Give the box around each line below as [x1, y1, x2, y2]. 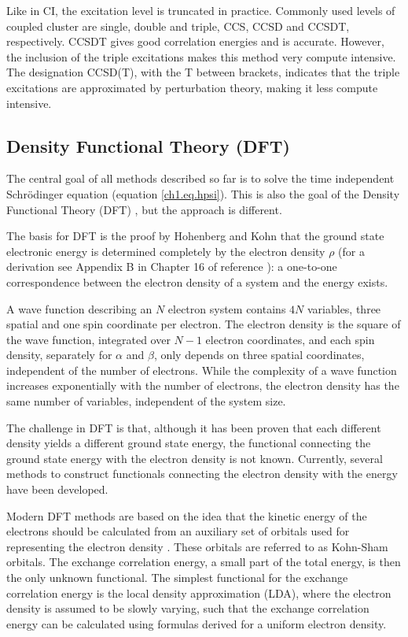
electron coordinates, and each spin [205, 331, 375, 347]
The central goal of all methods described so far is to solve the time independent [6, 170, 395, 187]
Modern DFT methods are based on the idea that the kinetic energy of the [6, 507, 367, 524]
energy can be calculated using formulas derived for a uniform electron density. [6, 615, 387, 631]
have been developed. [6, 481, 108, 498]
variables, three [307, 300, 381, 317]
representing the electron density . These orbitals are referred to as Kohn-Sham [6, 538, 388, 554]
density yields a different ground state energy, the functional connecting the [6, 435, 371, 451]
